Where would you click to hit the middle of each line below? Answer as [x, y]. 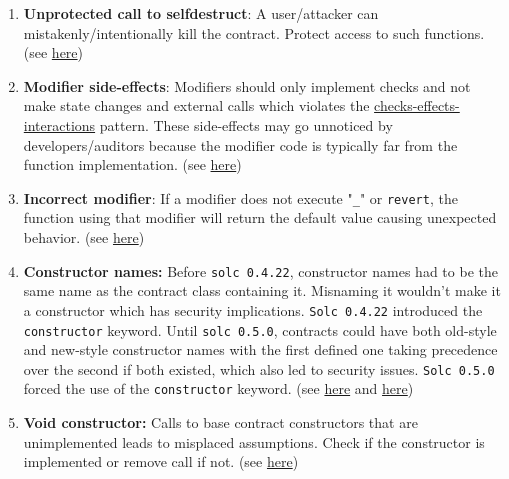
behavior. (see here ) [84, 237]
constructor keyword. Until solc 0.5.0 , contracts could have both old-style [260, 329]
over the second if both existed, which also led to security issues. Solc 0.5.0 [259, 368]
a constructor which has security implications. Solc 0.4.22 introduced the [253, 309]
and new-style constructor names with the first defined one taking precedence [260, 349]
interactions [59, 124]
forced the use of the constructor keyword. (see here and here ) [218, 388]
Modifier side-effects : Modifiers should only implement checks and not [247, 85]
